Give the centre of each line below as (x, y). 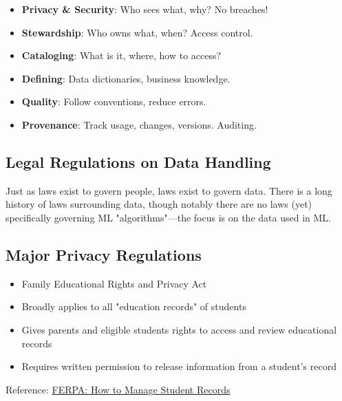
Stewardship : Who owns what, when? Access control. (137, 32)
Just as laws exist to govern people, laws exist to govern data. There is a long (169, 190)
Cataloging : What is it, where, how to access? (121, 55)
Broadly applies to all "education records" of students (134, 306)
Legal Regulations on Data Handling (138, 161)
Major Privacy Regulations (104, 254)
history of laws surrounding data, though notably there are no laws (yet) (159, 204)
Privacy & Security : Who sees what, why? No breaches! (145, 9)
